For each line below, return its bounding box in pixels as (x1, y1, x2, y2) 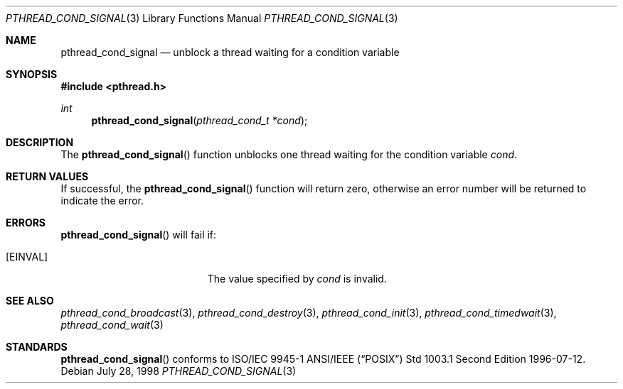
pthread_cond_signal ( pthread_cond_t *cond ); (91, 114, 308, 126)
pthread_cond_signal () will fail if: (60, 229, 217, 241)
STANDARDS (6, 341, 68, 353)
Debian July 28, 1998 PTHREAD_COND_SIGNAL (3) (60, 365, 297, 377)
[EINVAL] (6, 251, 48, 263)
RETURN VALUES (6, 170, 89, 182)
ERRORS (6, 217, 46, 229)
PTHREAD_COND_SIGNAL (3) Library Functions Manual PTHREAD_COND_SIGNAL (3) (6, 12, 398, 24)
